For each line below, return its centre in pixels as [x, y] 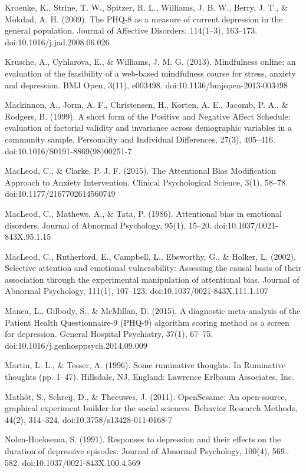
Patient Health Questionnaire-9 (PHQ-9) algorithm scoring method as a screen [147, 322]
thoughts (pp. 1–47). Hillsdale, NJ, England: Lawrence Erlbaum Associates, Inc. [149, 377]
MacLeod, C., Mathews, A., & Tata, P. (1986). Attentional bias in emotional [143, 213]
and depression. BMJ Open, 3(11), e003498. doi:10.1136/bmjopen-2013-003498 [147, 85]
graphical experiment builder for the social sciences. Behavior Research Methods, [151, 408]
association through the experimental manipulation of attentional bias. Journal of [152, 279]
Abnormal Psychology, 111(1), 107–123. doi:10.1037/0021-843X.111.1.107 [136, 291]
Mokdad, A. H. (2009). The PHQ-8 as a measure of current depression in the [144, 19]
